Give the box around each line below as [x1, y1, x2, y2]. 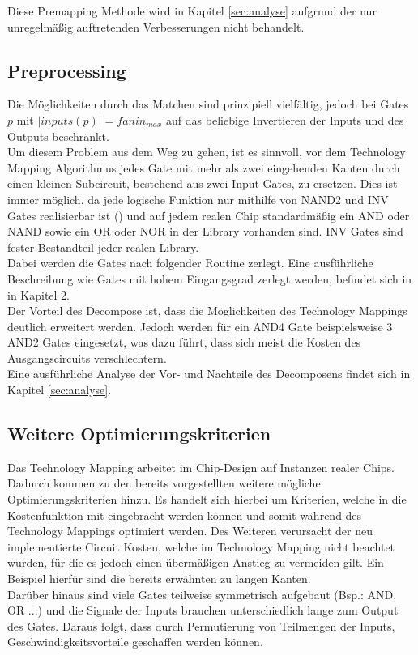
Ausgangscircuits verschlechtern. [7, 349, 167, 366]
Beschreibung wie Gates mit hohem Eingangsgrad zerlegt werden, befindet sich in [7, 270, 412, 287]
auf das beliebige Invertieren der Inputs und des [166, 111, 404, 128]
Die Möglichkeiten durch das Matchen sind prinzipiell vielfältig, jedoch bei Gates [7, 96, 409, 113]
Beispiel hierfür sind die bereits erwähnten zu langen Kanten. [7, 570, 311, 587]
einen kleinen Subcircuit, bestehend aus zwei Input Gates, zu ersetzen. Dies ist [7, 175, 398, 192]
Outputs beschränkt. [7, 127, 109, 144]
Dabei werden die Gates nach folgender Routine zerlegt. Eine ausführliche [7, 254, 373, 271]
